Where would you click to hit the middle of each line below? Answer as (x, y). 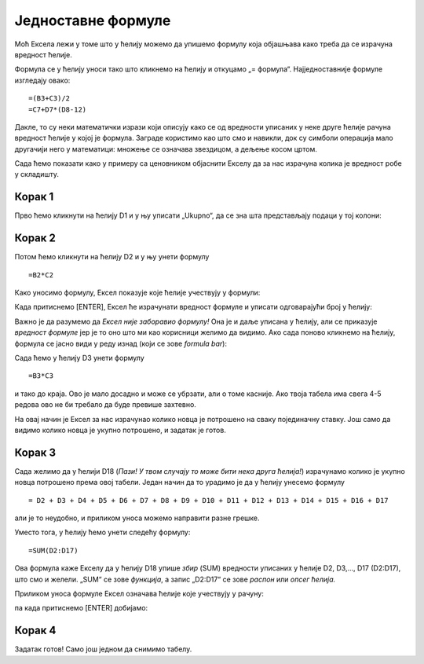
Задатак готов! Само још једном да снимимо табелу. (103, 649)
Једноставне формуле (93, 20)
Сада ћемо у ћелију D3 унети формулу (79, 358)
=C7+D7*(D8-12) (58, 109)
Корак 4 (35, 631)
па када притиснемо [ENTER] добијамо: (81, 608)
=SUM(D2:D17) (53, 550)
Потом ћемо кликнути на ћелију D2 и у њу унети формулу (112, 257)
